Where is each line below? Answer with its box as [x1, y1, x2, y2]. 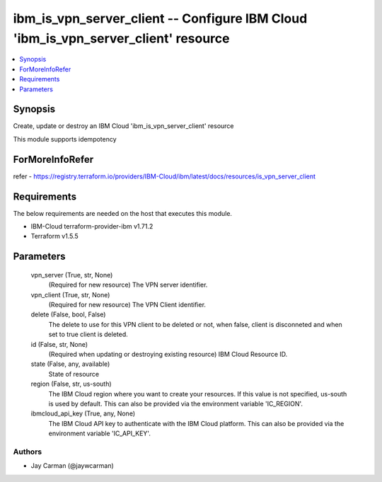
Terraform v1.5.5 [30, 232, 79, 241]
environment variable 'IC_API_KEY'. [48, 429, 151, 438]
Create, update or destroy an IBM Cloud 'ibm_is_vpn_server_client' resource [13, 122, 234, 130]
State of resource [48, 369, 100, 378]
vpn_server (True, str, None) [30, 270, 113, 279]
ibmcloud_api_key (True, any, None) [30, 409, 136, 418]
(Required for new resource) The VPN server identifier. [48, 280, 208, 289]
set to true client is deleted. [48, 330, 129, 339]
